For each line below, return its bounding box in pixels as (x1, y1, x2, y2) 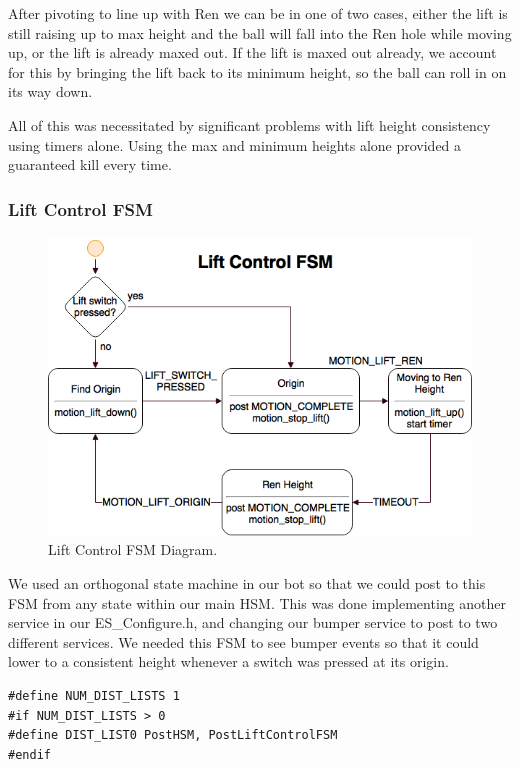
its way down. (8, 81, 93, 102)
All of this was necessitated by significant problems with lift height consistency (8, 114, 491, 135)
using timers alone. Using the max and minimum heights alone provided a (8, 134, 462, 155)
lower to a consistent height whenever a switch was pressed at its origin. (8, 651, 449, 672)
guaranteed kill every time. (8, 154, 172, 175)
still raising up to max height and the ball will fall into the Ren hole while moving (8, 22, 512, 43)
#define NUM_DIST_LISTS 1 (8, 688, 180, 703)
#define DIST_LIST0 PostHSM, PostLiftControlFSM (8, 728, 338, 743)
